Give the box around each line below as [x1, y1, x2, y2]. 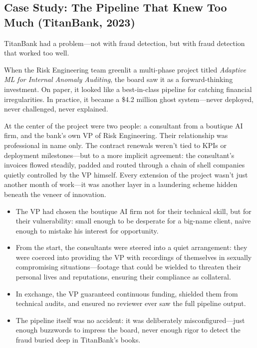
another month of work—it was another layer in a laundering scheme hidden [4, 179, 238, 189]
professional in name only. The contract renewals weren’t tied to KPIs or [4, 139, 227, 150]
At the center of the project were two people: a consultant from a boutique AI [4, 120, 243, 130]
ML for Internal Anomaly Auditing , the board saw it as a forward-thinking [4, 74, 233, 84]
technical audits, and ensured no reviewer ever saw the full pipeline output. [15, 298, 246, 308]
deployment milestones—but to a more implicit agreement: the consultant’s [4, 149, 235, 160]
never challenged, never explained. [4, 103, 108, 114]
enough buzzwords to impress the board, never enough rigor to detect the [15, 324, 241, 335]
